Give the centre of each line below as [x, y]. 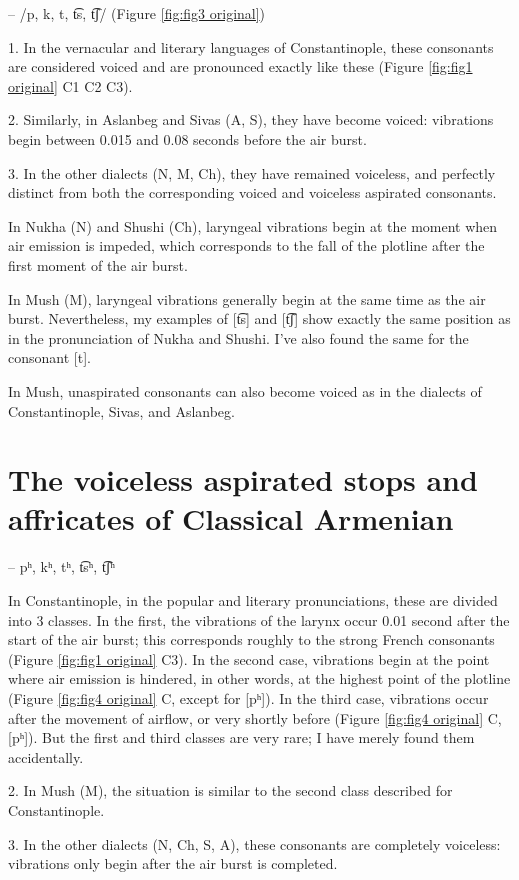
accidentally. [46, 756]
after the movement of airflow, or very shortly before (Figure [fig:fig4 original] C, [255, 717]
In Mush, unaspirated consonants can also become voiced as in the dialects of [245, 390]
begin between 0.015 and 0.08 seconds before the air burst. [187, 138]
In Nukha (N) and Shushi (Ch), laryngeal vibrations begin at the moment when [253, 225]
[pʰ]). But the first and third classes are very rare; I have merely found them [241, 737]
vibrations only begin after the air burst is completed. [173, 863]
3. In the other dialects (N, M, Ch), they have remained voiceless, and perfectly [252, 172]
